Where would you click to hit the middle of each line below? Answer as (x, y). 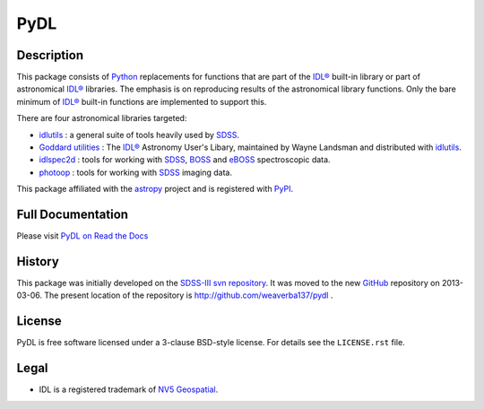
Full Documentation (73, 214)
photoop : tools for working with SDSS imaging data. (136, 172)
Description (50, 55)
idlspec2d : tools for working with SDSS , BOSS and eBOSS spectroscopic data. (185, 160)
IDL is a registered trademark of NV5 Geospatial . (129, 389)
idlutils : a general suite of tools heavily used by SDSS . (139, 135)
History (38, 261)
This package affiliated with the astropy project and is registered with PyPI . (155, 189)
